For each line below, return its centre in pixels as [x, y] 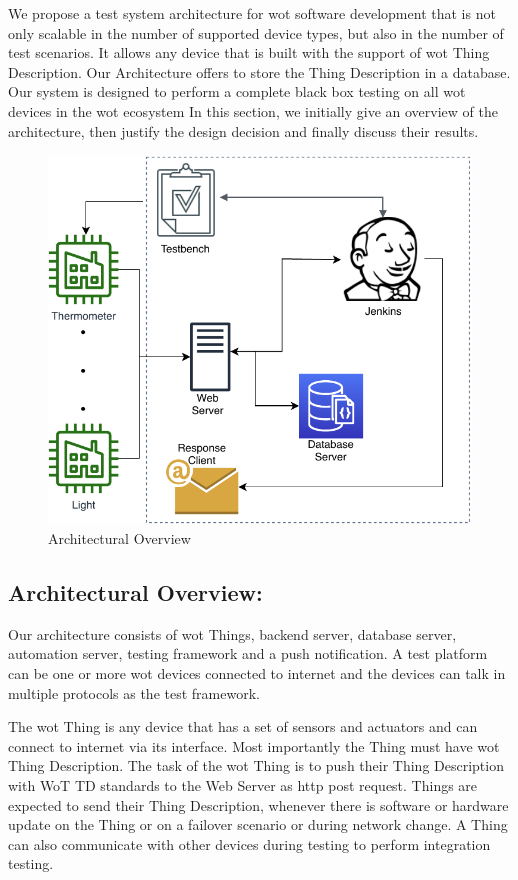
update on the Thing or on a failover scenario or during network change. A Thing [258, 824]
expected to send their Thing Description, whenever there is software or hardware [258, 804]
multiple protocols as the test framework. [134, 692]
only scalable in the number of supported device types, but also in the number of [256, 32]
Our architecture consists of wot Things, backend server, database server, [232, 633]
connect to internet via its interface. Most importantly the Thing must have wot [254, 745]
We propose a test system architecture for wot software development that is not [252, 13]
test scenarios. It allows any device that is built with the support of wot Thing [249, 52]
